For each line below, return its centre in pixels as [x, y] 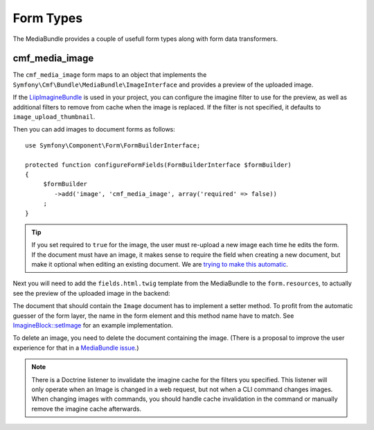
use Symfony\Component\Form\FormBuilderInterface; [113, 145]
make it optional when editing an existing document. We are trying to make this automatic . [160, 265]
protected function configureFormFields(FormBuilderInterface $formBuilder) [159, 165]
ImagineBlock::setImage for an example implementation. [93, 325]
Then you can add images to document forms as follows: [94, 129]
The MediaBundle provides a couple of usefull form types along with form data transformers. [145, 39]
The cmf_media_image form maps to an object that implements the [110, 75]
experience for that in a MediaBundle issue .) [76, 348]
